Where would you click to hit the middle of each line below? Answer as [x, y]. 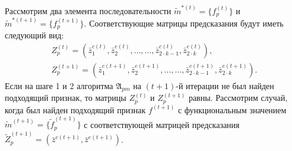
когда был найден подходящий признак [75, 109]
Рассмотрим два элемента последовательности [88, 10]
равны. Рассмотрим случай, [238, 98]
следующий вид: [34, 35]
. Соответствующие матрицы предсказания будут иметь [184, 23]
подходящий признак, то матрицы [66, 98]
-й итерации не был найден [225, 86]
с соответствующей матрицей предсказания [162, 124]
